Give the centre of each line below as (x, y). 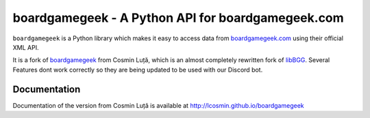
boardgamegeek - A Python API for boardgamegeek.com (178, 18)
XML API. (26, 47)
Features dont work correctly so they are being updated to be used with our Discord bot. (138, 70)
